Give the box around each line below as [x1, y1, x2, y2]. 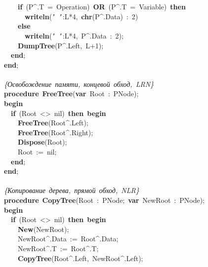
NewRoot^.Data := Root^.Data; [17, 233, 119, 244]
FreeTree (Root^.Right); [18, 127, 93, 137]
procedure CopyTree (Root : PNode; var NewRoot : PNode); [4, 195, 205, 205]
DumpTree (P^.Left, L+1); [18, 40, 104, 50]
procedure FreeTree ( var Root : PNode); [4, 88, 139, 99]
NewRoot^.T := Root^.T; [17, 243, 99, 253]
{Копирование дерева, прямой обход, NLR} [4, 185, 139, 195]
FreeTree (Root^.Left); [18, 117, 88, 128]
